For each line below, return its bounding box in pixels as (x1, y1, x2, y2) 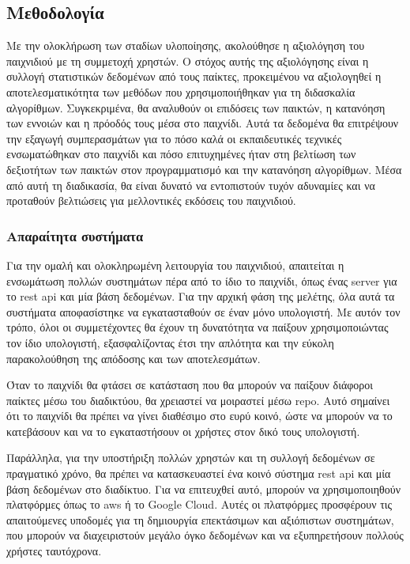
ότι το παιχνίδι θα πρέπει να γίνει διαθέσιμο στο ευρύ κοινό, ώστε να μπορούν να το (6, 407, 393, 424)
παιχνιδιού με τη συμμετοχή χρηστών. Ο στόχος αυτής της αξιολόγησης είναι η (6, 52, 369, 69)
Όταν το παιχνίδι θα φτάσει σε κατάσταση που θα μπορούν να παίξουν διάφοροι (6, 377, 374, 393)
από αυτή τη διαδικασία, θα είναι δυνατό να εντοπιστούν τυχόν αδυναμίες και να (6, 176, 375, 193)
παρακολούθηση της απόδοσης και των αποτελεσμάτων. (6, 350, 261, 366)
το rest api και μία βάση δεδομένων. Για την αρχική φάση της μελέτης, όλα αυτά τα (6, 288, 395, 305)
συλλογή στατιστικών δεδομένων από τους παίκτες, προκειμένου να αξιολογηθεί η (6, 68, 382, 85)
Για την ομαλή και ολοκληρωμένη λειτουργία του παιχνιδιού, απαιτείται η (6, 256, 344, 273)
